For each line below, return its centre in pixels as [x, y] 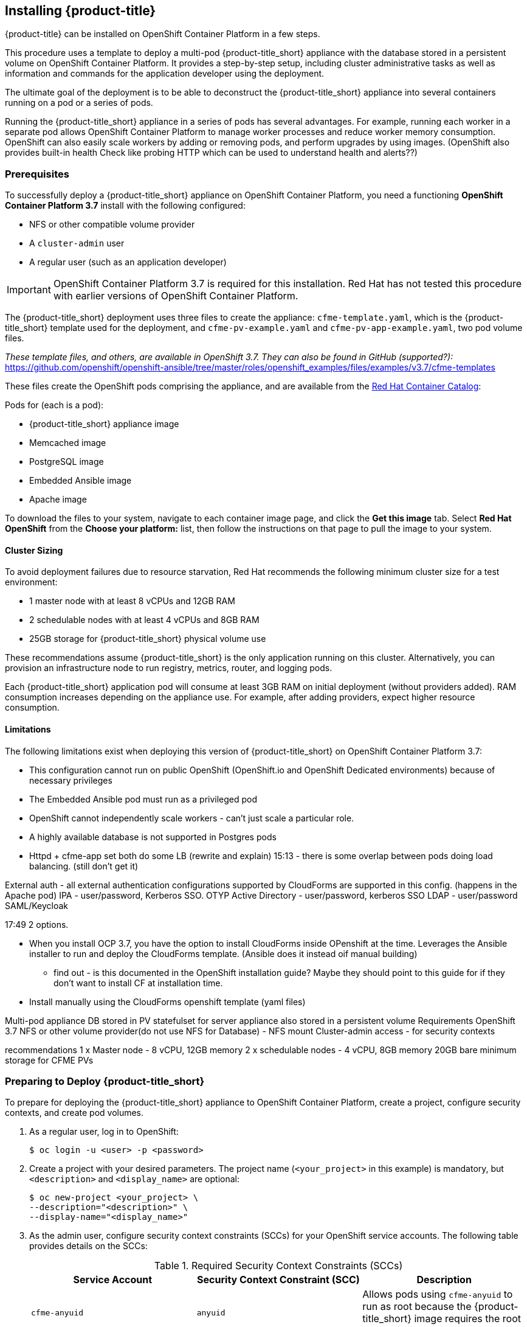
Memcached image [68, 443]
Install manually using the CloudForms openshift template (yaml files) [167, 1001]
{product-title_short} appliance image [104, 424]
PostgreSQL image [67, 462]
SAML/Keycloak [37, 905]
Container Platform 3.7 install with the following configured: [125, 206]
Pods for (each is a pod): [54, 405]
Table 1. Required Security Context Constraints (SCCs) [278, 1266]
